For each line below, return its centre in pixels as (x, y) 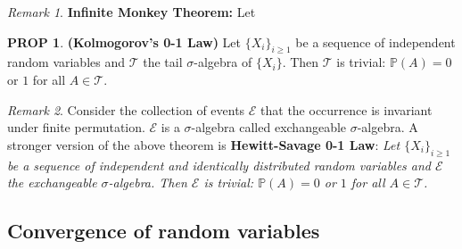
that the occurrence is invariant (346, 109)
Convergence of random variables (164, 231)
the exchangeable (52, 183)
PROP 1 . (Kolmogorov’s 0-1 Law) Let (124, 41)
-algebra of (223, 62)
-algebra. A (388, 127)
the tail (163, 62)
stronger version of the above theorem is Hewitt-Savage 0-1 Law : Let (204, 144)
